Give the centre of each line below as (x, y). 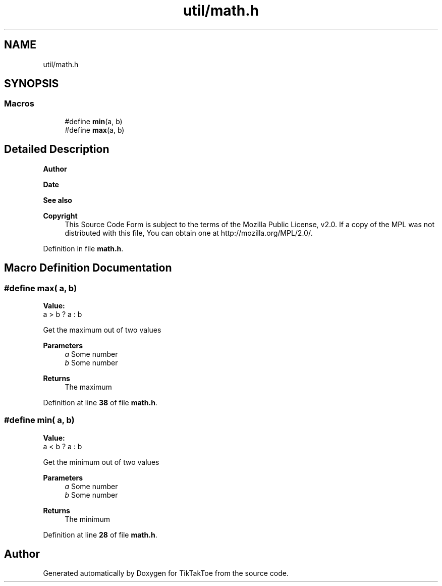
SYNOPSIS (32, 84)
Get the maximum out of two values (102, 330)
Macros (19, 104)
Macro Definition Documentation (88, 268)
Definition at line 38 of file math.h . (100, 402)
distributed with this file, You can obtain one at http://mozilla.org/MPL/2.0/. (189, 233)
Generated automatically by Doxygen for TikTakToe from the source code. (166, 573)
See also (58, 200)
